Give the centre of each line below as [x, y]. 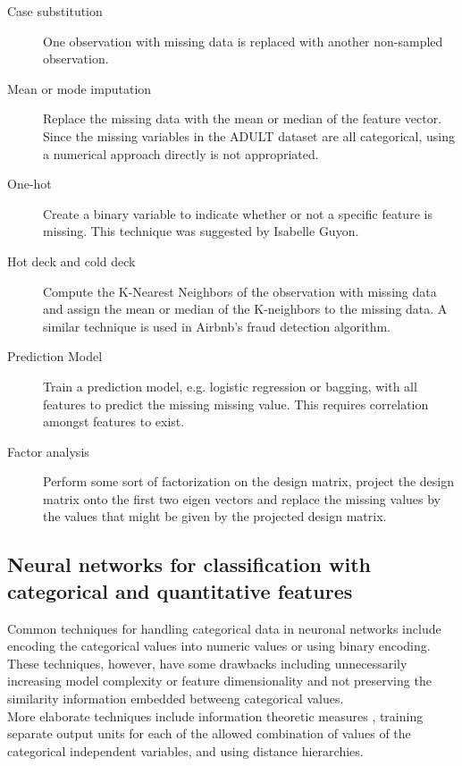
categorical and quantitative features [180, 590]
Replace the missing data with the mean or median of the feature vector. [243, 118]
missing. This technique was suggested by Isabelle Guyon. [201, 231]
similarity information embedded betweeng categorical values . [176, 699]
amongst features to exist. [114, 421]
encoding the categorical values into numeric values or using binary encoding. [219, 646]
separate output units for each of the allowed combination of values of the [209, 733]
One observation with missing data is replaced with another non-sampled [243, 41]
